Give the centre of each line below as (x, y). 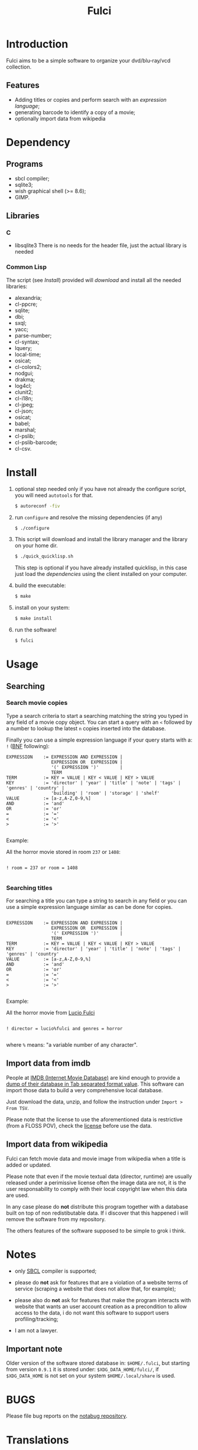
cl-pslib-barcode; (36, 442)
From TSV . (18, 1108)
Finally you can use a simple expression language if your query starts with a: (99, 740)
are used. (18, 1195)
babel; (22, 423)
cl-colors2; (28, 367)
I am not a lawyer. (36, 1330)
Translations (38, 1440)
